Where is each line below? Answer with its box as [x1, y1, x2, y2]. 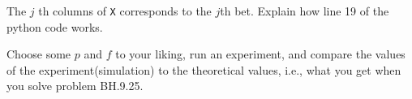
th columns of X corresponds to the [38, 2, 212, 19]
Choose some [6, 45, 71, 62]
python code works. [6, 18, 103, 35]
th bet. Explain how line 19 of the [220, 2, 389, 19]
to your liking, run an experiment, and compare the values [115, 45, 406, 62]
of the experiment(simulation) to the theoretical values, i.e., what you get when [6, 61, 401, 78]
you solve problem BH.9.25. [6, 77, 144, 94]
